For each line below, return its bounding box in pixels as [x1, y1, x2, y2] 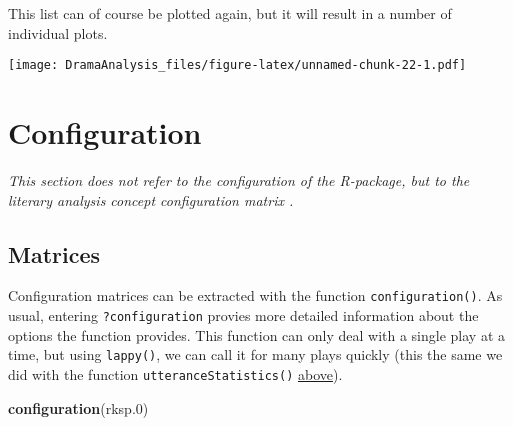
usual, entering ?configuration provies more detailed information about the [8, 305, 479, 326]
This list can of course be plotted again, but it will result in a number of [8, 3, 452, 23]
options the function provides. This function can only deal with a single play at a [8, 324, 505, 345]
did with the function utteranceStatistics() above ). [8, 363, 343, 384]
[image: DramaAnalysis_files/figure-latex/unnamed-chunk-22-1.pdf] [8, 58, 467, 73]
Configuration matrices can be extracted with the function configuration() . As [8, 285, 503, 306]
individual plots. [8, 22, 108, 43]
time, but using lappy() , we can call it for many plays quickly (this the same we [8, 344, 503, 365]
